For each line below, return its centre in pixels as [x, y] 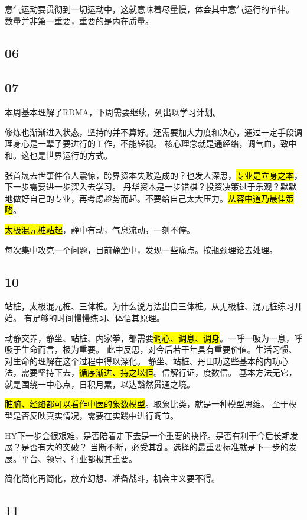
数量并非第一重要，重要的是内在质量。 [79, 20]
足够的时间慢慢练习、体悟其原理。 [98, 317]
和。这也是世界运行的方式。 [58, 155]
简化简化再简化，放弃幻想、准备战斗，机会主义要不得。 [112, 478]
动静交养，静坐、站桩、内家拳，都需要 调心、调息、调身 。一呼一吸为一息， [149, 337]
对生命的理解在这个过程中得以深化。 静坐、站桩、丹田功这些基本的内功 [143, 361]
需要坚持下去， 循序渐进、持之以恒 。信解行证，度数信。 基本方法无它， [159, 372]
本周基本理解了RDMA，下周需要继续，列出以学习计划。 [113, 112]
